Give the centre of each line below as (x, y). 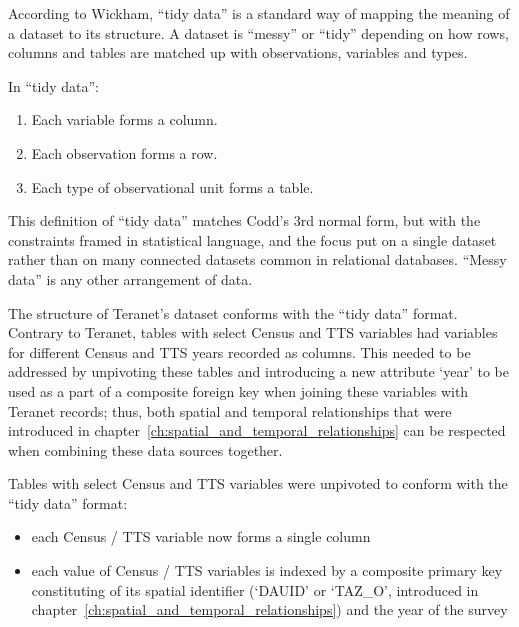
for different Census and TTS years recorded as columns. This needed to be (239, 351)
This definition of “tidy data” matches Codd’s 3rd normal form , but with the (244, 220)
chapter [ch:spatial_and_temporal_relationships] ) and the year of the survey (269, 609)
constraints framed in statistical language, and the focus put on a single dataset (252, 239)
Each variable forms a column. (124, 119)
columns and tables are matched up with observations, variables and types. (238, 52)
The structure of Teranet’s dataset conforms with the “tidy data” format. (233, 312)
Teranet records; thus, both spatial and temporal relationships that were (230, 410)
